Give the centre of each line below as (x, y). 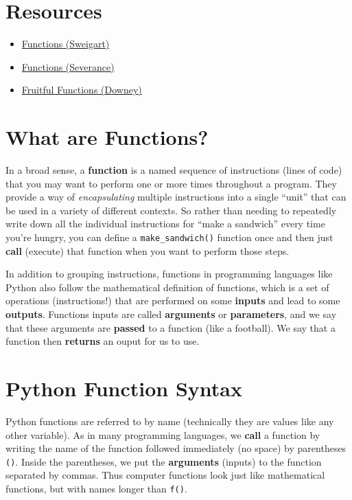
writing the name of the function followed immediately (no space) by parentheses (176, 448)
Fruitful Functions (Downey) (82, 90)
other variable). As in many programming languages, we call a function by (163, 434)
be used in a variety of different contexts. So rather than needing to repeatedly (171, 210)
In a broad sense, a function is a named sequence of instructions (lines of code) (174, 170)
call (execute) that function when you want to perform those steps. (148, 250)
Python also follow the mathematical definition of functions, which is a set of (167, 287)
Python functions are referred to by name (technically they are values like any (170, 421)
